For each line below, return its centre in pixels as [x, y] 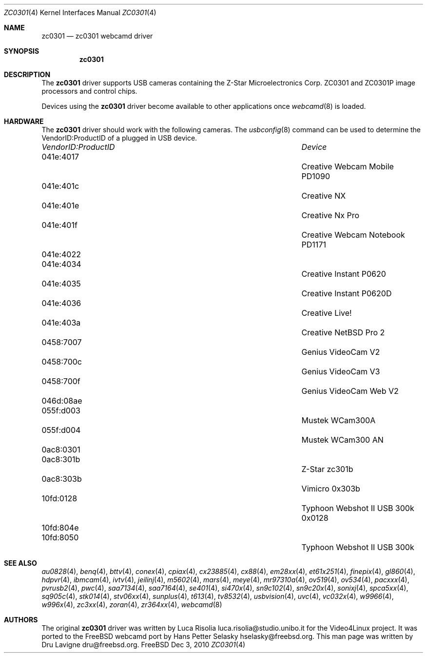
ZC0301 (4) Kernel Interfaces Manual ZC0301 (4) [80, 12]
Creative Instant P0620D [347, 293]
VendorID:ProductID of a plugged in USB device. [119, 138]
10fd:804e [60, 528]
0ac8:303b [62, 479]
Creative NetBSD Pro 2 [343, 332]
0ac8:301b [61, 459]
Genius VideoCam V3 [341, 371]
